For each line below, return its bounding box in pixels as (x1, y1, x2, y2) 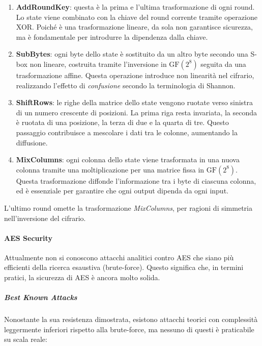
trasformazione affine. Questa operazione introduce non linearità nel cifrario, (16, 69, 254, 80)
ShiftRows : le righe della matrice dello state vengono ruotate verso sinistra (16, 97, 253, 108)
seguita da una (200, 58, 246, 69)
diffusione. (16, 137, 48, 147)
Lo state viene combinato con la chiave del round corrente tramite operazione (16, 11, 257, 22)
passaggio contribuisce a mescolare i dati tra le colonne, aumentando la (16, 127, 238, 137)
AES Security (4, 232, 52, 243)
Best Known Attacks (4, 292, 77, 303)
